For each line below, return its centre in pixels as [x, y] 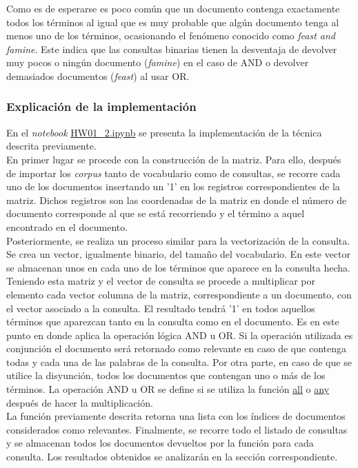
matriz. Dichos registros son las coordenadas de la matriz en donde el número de [177, 200]
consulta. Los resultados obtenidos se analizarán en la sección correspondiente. [172, 457]
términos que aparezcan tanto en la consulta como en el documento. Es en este [173, 322]
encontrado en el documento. [67, 226]
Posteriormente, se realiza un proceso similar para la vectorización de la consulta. [178, 240]
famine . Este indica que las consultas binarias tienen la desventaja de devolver [172, 49]
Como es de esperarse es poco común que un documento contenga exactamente [173, 8]
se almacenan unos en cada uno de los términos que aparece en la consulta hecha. [178, 267]
